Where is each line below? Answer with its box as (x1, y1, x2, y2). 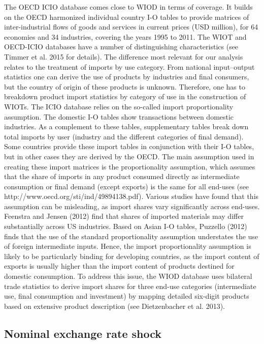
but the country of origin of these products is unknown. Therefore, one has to (4, 81, 245, 92)
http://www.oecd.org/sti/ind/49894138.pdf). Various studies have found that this (4, 191, 259, 202)
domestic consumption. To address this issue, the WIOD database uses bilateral (4, 271, 252, 281)
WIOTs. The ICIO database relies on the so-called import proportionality (4, 101, 234, 111)
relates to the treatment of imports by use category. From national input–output (4, 61, 255, 72)
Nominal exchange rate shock (4, 325, 162, 341)
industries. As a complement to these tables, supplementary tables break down (4, 121, 249, 132)
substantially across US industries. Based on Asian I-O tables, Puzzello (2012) (4, 221, 247, 232)
